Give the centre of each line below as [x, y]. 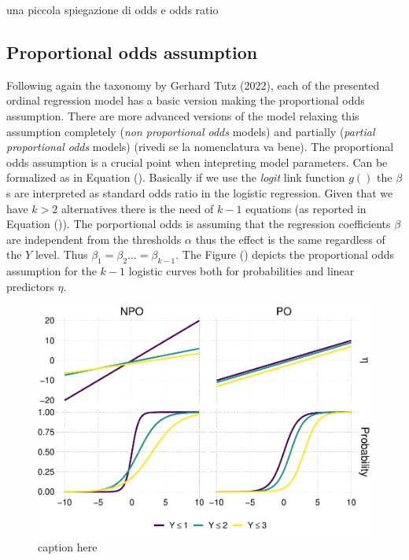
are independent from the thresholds [94, 239]
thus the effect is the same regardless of [290, 239]
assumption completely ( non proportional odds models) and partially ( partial [191, 131]
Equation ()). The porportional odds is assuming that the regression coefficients [199, 224]
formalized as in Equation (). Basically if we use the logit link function [176, 177]
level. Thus [61, 254]
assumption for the [52, 271]
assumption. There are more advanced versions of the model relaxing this [183, 115]
